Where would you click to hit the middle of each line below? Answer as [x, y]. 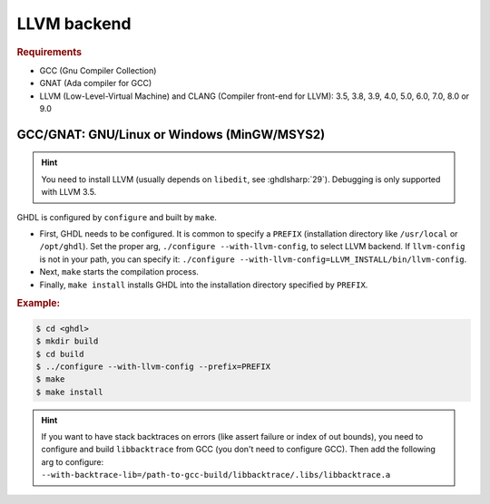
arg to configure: [73, 461]
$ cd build [60, 354]
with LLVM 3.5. [69, 192]
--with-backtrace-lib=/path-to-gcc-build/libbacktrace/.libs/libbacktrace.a [216, 475]
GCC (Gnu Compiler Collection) [98, 70]
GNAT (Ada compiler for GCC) [96, 83]
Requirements [49, 52]
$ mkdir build [67, 341]
